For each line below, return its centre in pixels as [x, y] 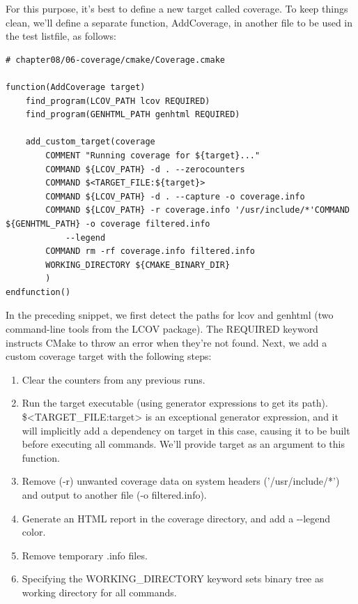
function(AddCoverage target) [76, 87]
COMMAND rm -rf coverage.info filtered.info [150, 251]
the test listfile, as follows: [61, 36]
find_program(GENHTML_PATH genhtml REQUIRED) [133, 115]
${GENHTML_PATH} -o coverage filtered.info [108, 224]
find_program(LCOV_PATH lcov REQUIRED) [118, 101]
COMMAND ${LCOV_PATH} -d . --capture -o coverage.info [175, 196]
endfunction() [38, 292]
